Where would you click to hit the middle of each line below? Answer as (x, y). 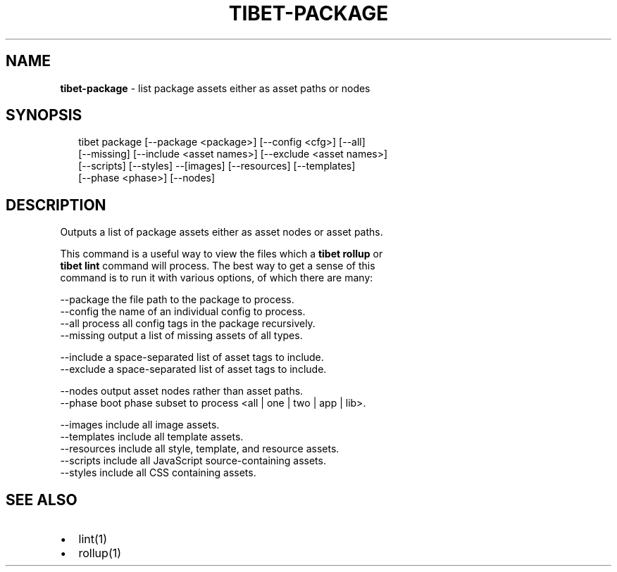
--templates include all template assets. (152, 437)
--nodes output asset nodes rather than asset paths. (182, 391)
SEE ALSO (42, 500)
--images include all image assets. (140, 425)
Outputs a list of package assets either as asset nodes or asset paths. (222, 232)
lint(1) (93, 539)
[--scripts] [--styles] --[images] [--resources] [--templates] (217, 166)
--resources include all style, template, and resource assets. (200, 449)
